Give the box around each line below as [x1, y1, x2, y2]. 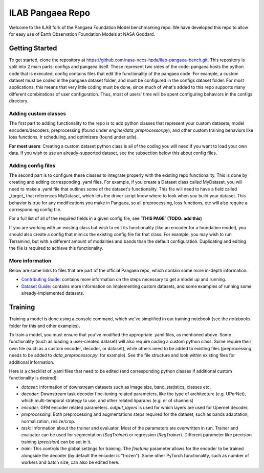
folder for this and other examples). [9, 323, 80, 329]
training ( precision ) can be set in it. [21, 439, 91, 445]
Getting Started [9, 44, 57, 52]
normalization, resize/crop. [21, 418, 76, 424]
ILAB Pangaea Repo [9, 7, 90, 18]
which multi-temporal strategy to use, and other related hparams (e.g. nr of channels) [21, 398, 194, 403]
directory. [9, 98, 29, 104]
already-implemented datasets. [21, 290, 84, 296]
